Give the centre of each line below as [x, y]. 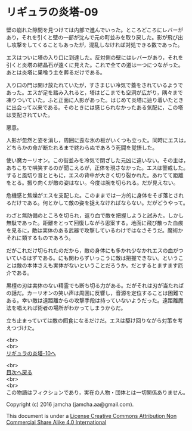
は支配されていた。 [30, 114]
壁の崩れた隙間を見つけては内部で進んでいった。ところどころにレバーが [95, 30]
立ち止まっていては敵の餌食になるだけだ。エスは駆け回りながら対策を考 [95, 320]
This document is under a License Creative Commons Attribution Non [92, 416]
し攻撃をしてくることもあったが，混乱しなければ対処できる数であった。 [95, 45]
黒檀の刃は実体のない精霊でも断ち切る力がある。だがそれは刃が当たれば [95, 285]
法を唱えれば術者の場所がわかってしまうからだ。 [66, 308]
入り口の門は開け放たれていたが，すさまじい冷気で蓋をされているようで [95, 85]
